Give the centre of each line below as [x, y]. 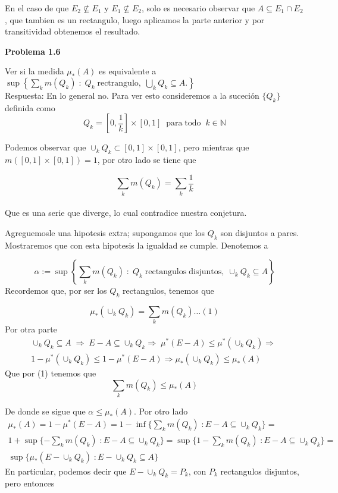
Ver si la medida [35, 71]
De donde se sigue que [45, 411]
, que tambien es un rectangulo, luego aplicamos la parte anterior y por [135, 19]
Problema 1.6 [33, 51]
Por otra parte [31, 329]
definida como [30, 107]
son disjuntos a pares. [260, 232]
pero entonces [30, 483]
